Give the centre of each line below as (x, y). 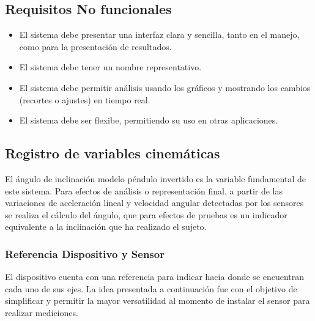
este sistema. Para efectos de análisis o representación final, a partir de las (144, 190)
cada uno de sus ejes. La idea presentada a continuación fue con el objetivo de (151, 288)
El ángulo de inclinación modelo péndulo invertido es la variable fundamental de (155, 178)
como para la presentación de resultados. (95, 46)
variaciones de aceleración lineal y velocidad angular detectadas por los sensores (154, 203)
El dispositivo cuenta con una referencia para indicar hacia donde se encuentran (155, 277)
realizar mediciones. (42, 312)
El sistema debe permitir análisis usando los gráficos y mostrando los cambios (165, 87)
